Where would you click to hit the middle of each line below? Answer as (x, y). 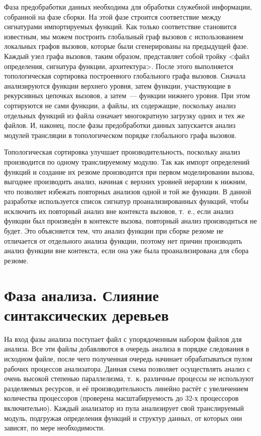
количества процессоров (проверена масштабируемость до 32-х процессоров (121, 398)
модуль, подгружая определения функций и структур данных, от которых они (123, 418)
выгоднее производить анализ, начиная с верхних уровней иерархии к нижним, (126, 181)
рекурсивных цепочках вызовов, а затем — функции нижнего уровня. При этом (127, 95)
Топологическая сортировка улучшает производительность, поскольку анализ (122, 152)
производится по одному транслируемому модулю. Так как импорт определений (127, 161)
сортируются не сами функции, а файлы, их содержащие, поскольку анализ (120, 105)
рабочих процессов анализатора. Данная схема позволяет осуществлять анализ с (127, 368)
